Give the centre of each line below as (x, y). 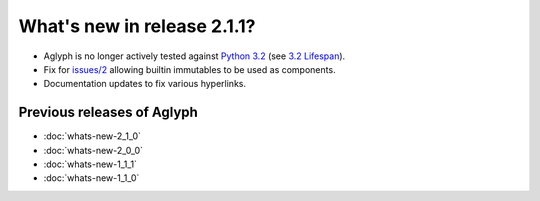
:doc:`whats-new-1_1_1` (90, 164)
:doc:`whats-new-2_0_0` (93, 150)
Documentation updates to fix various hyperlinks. (145, 84)
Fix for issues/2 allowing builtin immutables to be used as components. (189, 69)
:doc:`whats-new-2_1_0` (92, 136)
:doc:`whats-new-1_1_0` (91, 178)
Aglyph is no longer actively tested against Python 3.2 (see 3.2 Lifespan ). (194, 56)
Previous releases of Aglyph (108, 112)
